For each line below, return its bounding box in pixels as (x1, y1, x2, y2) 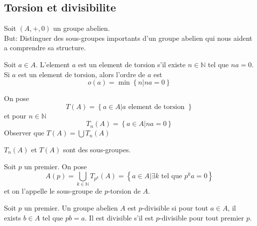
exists (4, 212, 21, 223)
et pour (4, 110, 26, 120)
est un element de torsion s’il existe (78, 59, 186, 69)
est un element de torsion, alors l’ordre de (18, 69, 145, 79)
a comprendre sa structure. (4, 42, 86, 53)
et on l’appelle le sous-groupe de (4, 186, 102, 196)
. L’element (35, 59, 70, 69)
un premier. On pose (24, 161, 87, 171)
